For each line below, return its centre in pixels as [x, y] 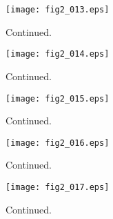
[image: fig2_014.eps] [58, 54]
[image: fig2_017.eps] [58, 187]
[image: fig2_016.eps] [58, 143]
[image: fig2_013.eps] [58, 10]
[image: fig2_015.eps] [58, 98]
